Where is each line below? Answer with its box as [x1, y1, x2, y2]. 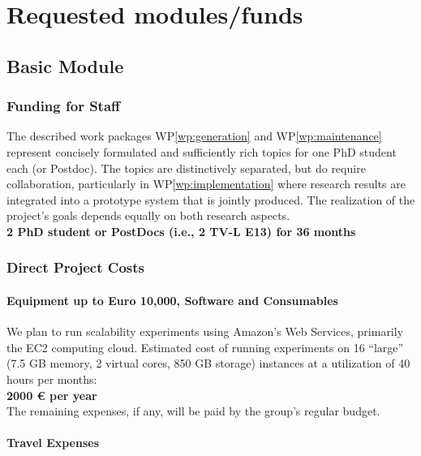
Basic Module [6, 53, 124, 78]
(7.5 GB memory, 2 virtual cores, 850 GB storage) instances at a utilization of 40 [6, 355, 410, 372]
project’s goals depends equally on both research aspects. [6, 207, 290, 224]
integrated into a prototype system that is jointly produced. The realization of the [6, 191, 415, 208]
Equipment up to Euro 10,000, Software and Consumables [6, 291, 338, 308]
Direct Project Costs [6, 257, 144, 277]
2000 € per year [6, 386, 97, 403]
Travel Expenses [6, 434, 100, 451]
